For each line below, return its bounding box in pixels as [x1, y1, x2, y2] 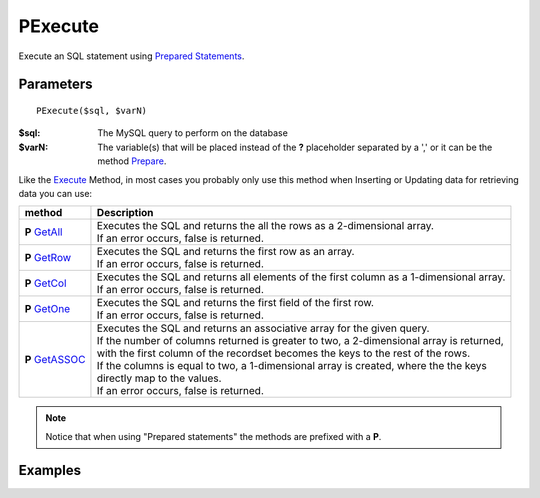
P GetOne [24, 302, 71, 316]
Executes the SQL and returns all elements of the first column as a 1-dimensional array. [96, 270, 506, 284]
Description [96, 206, 154, 220]
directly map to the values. [96, 371, 222, 385]
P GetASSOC [24, 353, 86, 367]
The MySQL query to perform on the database [97, 127, 289, 139]
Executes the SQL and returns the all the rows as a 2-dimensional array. [96, 219, 435, 233]
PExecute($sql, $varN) [36, 105, 148, 116]
